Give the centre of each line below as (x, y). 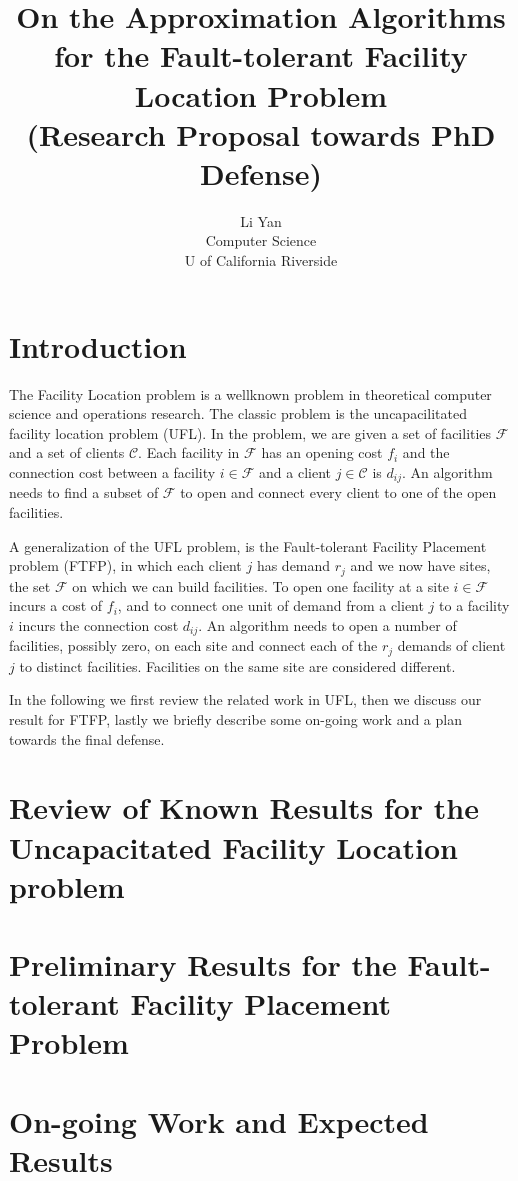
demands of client (451, 645)
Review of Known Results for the (244, 807)
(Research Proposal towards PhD (261, 133)
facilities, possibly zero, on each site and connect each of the (193, 645)
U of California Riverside (261, 260)
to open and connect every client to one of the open (338, 492)
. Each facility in (189, 452)
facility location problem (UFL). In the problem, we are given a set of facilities (250, 432)
